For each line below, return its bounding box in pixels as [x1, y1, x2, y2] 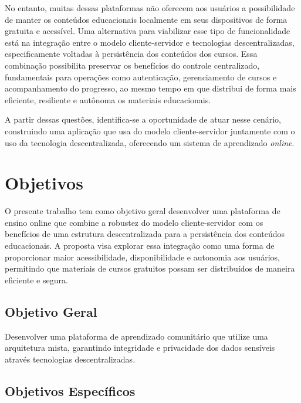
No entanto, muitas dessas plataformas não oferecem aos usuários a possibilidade [5, 2, 295, 13]
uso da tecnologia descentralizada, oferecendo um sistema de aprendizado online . [5, 136, 295, 148]
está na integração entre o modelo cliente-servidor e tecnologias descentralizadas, [5, 36, 295, 48]
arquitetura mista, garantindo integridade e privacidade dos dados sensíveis [5, 341, 275, 354]
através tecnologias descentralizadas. [5, 353, 136, 365]
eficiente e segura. [5, 273, 68, 286]
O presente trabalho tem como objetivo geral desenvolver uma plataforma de [5, 205, 280, 217]
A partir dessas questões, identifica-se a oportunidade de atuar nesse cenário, [5, 113, 281, 126]
